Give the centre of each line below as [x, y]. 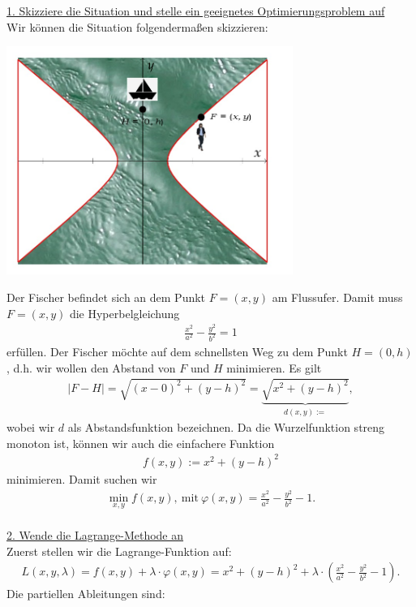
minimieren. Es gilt [274, 367]
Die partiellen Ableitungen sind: [86, 594]
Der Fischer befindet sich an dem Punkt [106, 297]
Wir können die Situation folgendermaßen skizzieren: [137, 26]
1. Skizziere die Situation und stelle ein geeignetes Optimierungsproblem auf [196, 11]
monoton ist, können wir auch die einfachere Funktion [141, 443]
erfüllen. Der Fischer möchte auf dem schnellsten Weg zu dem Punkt [177, 352]
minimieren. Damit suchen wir [82, 478]
